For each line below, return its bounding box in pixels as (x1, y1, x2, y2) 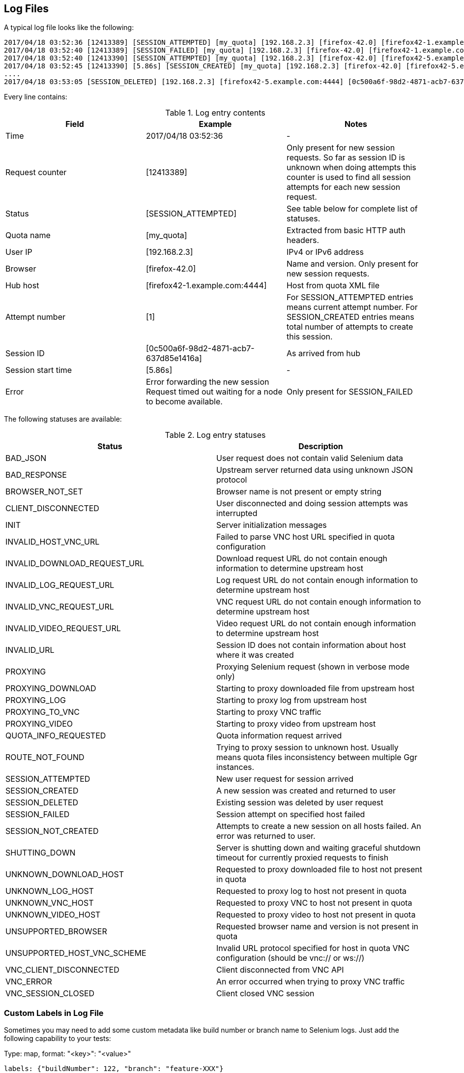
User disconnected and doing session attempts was (216, 498, 408, 509)
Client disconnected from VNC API (216, 965, 344, 975)
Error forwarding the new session (145, 377, 269, 387)
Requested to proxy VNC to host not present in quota (216, 898, 412, 908)
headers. (286, 235, 319, 245)
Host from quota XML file (286, 280, 379, 291)
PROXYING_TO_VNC (5, 707, 80, 717)
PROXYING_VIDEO (5, 719, 73, 729)
